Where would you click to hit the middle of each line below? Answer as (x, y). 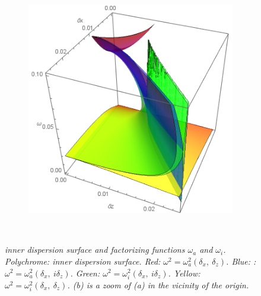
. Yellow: (184, 273)
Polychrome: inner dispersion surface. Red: (83, 261)
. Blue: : (241, 261)
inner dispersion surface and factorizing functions (95, 250)
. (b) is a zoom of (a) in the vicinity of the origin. (158, 284)
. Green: (85, 273)
